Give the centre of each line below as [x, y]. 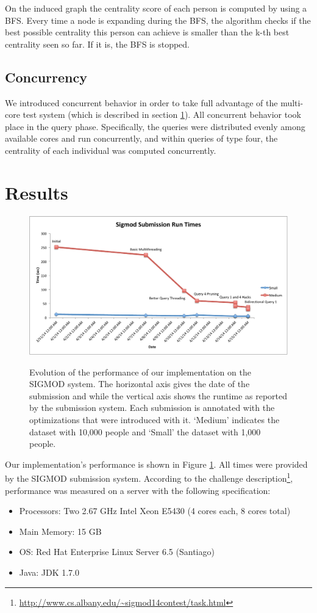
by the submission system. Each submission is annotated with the [152, 408]
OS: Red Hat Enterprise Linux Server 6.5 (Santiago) [117, 552]
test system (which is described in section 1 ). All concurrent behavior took [162, 114]
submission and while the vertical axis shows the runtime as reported [158, 395]
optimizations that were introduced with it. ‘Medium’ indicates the [155, 419]
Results [37, 192]
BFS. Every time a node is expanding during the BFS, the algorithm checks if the [158, 20]
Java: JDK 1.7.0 [49, 572]
